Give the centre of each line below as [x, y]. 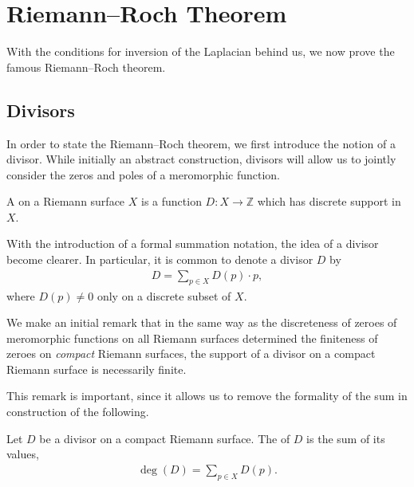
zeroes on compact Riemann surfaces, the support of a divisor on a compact [191, 353]
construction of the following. [78, 412]
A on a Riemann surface [66, 201]
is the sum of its [346, 438]
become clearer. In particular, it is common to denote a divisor [160, 259]
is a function [172, 201]
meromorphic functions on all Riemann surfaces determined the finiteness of [192, 338]
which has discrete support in [329, 201]
